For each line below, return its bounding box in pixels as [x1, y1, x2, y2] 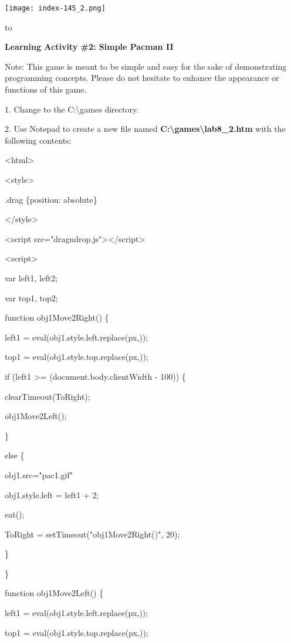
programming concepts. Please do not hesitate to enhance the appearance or [5, 72, 279, 84]
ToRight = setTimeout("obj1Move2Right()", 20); [5, 528, 180, 540]
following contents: [5, 134, 72, 146]
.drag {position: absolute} [5, 193, 97, 205]
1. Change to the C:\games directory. [5, 103, 139, 115]
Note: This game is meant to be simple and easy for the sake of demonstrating [5, 60, 287, 72]
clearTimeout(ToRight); [5, 390, 90, 402]
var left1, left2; [5, 271, 57, 284]
